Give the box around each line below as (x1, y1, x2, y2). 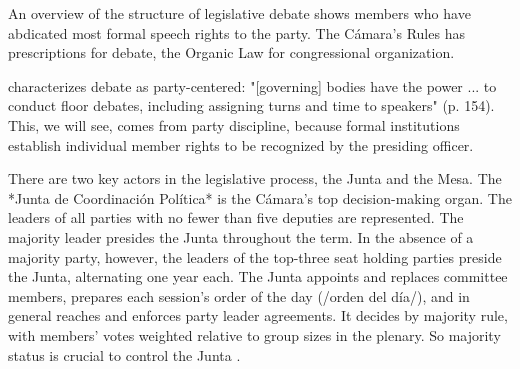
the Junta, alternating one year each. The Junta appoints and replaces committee (8, 266, 508, 287)
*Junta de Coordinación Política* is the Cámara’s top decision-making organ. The (8, 187, 512, 208)
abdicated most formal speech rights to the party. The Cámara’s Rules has (8, 22, 465, 43)
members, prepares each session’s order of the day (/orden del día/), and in (8, 285, 470, 306)
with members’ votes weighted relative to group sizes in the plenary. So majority (8, 324, 501, 345)
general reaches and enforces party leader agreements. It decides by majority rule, (8, 305, 508, 326)
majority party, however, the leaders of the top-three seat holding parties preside (8, 246, 502, 267)
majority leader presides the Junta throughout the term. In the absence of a (8, 226, 474, 247)
